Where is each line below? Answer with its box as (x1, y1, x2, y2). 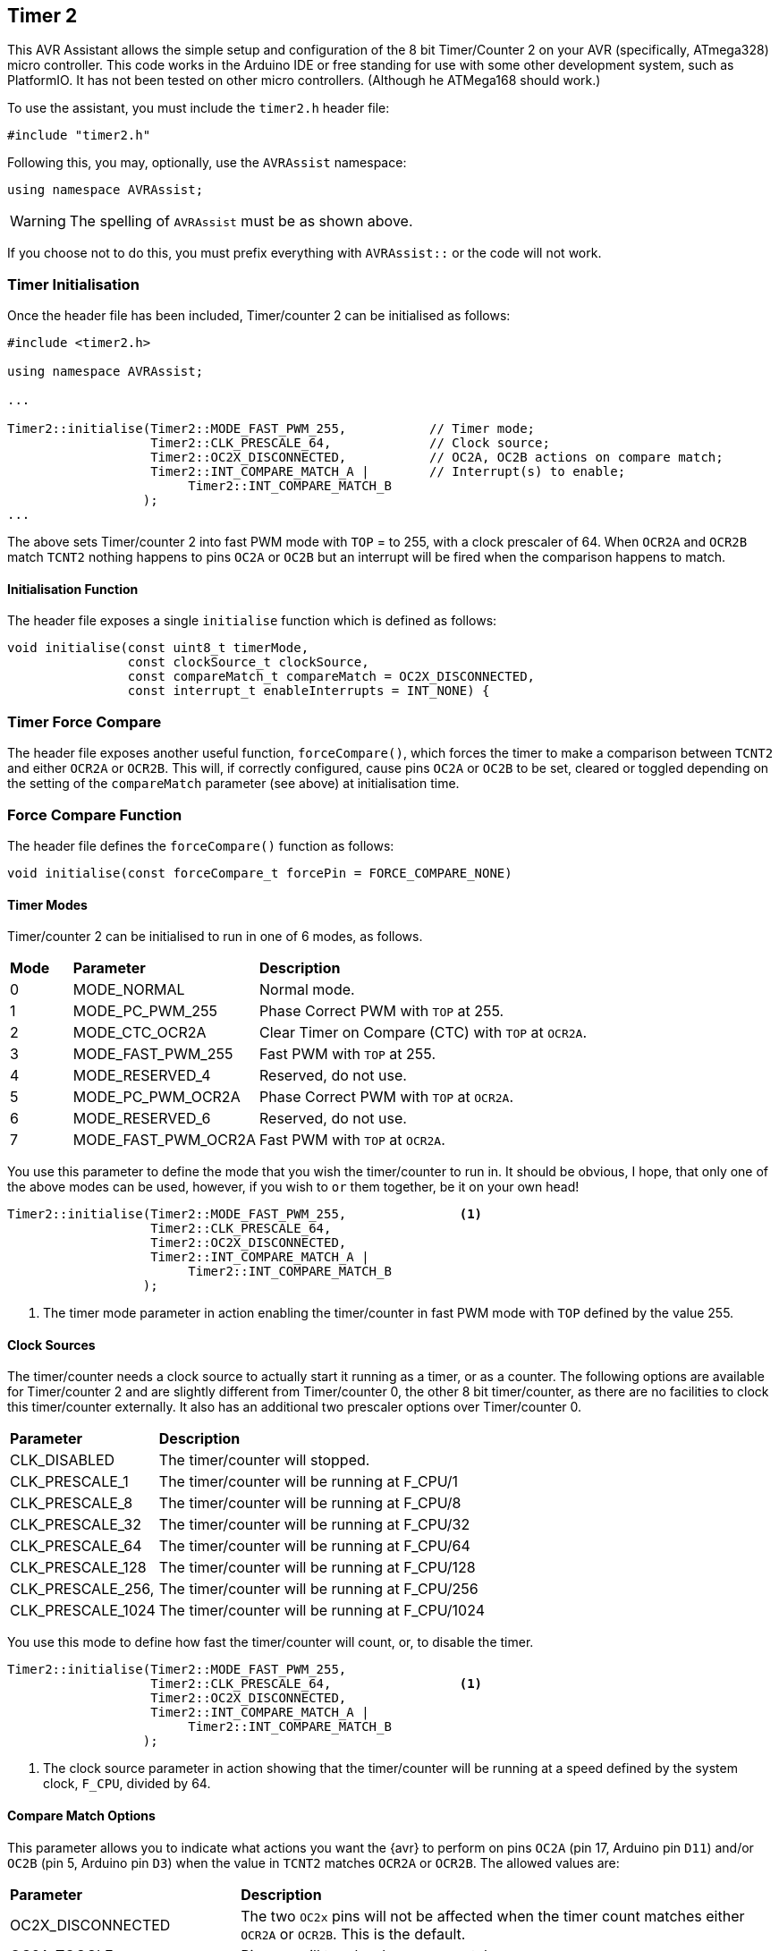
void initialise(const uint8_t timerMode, (7, 640, 309, 656)
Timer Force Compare (7, 712, 162, 731)
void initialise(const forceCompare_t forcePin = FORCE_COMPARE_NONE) (7, 865, 512, 880)
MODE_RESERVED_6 (72, 1109, 211, 1128)
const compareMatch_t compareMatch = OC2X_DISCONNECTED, (127, 669, 536, 684)
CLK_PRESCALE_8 (10, 1494, 133, 1513)
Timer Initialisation (7, 275, 140, 293)
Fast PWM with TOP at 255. (259, 1045, 436, 1064)
